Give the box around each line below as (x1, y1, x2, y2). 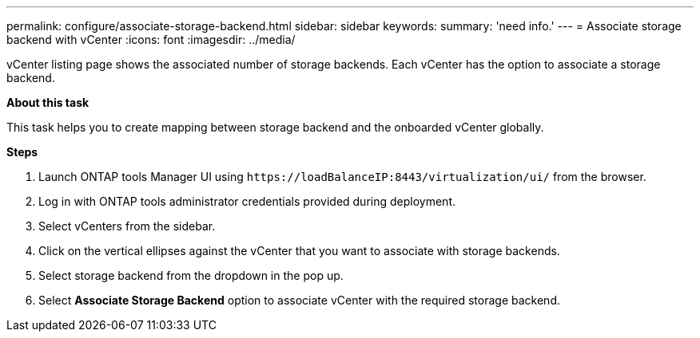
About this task (6, 96, 89, 109)
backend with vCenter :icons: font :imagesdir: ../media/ (6, 33, 296, 46)
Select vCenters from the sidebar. (38, 219, 216, 233)
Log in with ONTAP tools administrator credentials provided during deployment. (38, 195, 455, 208)
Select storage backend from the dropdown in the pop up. (38, 269, 344, 282)
